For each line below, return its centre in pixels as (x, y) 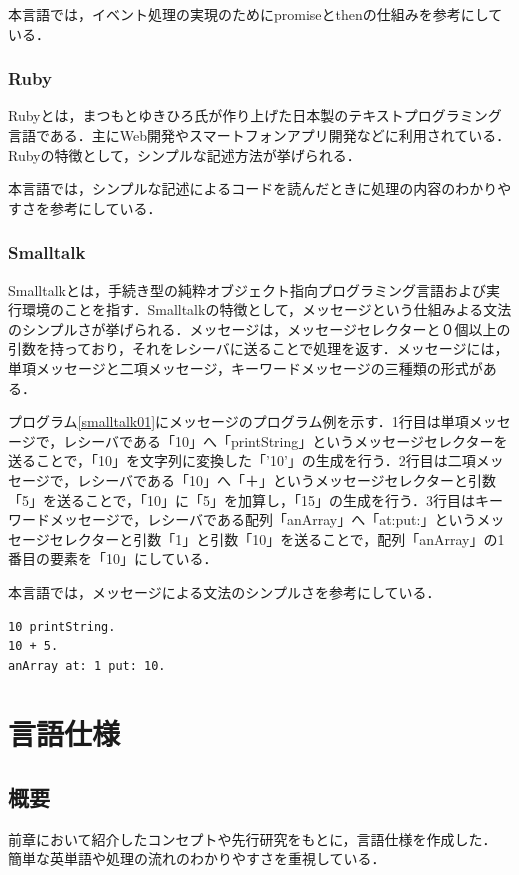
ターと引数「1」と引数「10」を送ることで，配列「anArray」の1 (298, 538)
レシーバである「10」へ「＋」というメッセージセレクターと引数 (287, 479)
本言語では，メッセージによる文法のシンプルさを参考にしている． (224, 591)
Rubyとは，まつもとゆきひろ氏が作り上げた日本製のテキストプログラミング (255, 115)
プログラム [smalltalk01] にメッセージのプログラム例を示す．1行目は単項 (238, 421)
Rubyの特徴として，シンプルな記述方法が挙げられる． (184, 154)
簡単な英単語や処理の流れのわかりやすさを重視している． (197, 858)
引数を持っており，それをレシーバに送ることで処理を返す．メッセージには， (258, 348)
